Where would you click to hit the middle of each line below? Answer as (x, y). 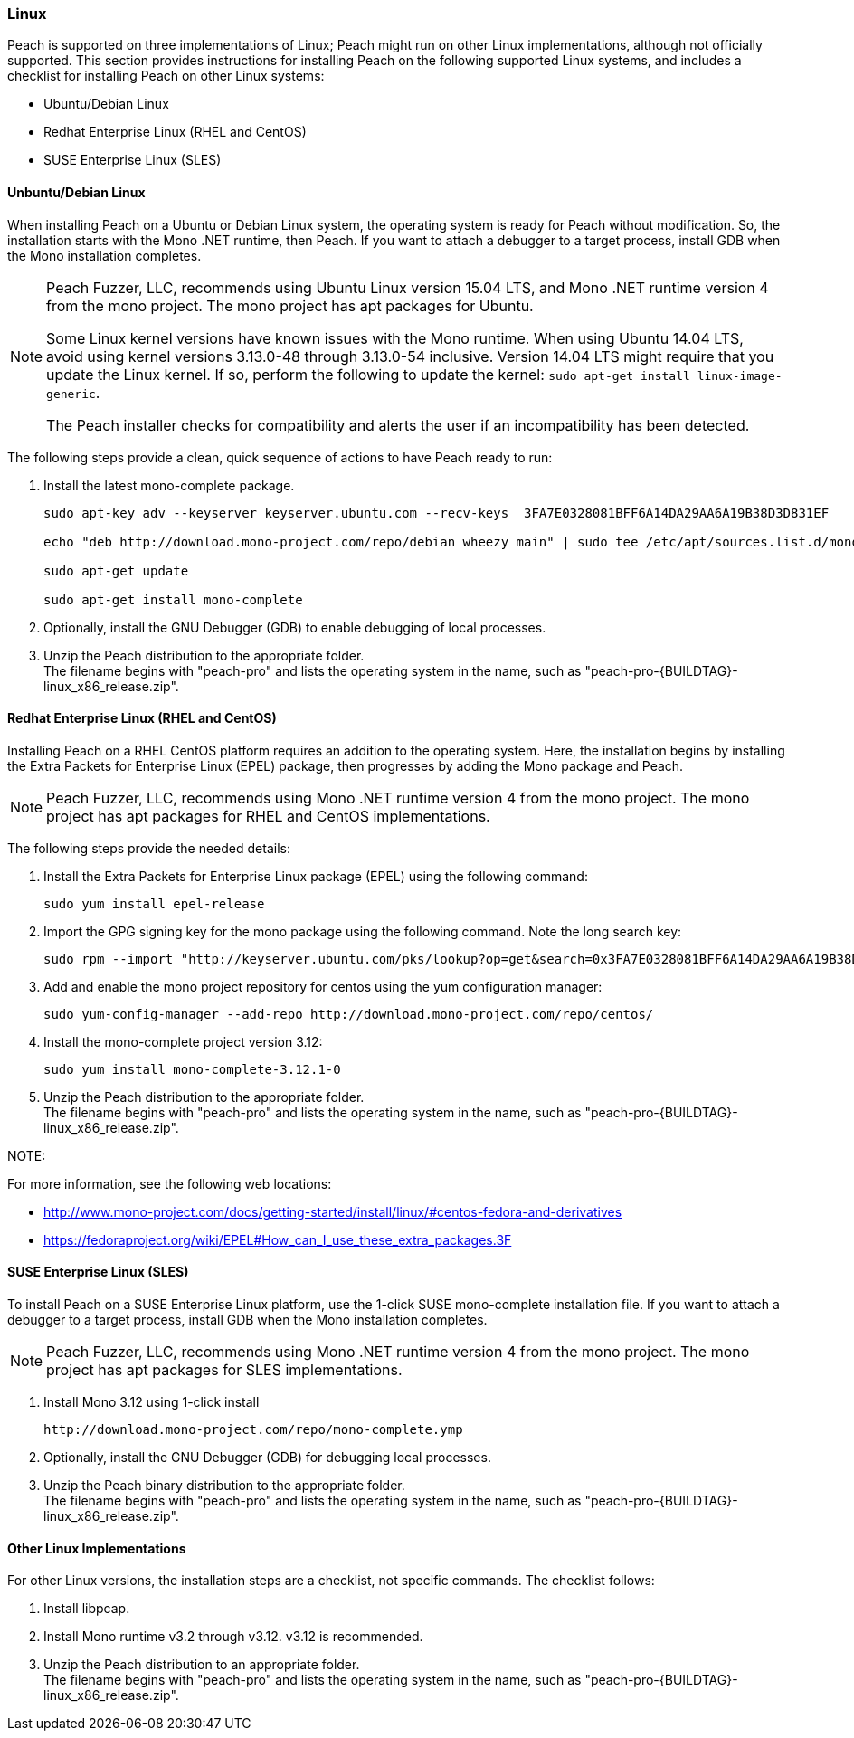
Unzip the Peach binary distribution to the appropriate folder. (224, 1486)
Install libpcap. (87, 1609)
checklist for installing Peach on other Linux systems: (166, 76)
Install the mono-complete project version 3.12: (183, 1041)
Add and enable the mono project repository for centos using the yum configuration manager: (323, 986)
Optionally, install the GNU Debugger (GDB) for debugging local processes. (267, 1458)
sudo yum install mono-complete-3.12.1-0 (192, 1069)
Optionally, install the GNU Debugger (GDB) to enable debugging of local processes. (295, 627)
